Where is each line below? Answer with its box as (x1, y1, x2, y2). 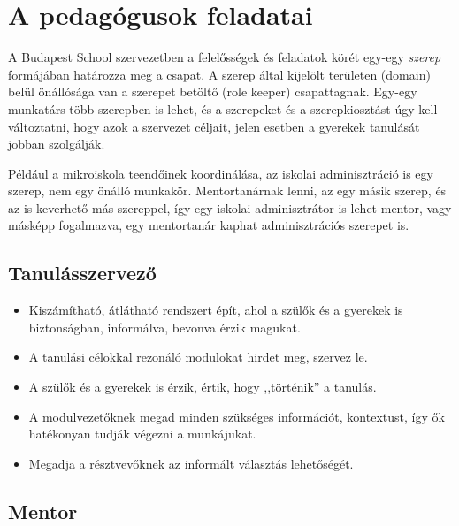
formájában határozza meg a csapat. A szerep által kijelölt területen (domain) (8, 65, 431, 83)
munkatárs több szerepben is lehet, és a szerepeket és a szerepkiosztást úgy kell (8, 99, 438, 118)
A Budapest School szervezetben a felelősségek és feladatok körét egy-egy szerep (8, 48, 441, 66)
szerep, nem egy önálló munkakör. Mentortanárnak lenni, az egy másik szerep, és (8, 181, 447, 200)
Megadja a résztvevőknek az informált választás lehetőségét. (28, 454, 354, 472)
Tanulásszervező (8, 259, 157, 286)
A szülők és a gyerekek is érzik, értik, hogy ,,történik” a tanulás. (28, 377, 377, 396)
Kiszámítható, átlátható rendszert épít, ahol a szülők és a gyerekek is (28, 301, 403, 319)
